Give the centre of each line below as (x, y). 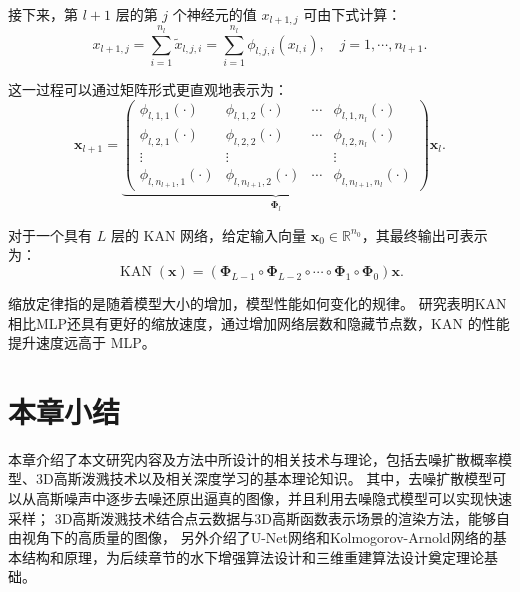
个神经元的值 (214, 14)
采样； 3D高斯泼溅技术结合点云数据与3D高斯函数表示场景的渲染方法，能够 (252, 517)
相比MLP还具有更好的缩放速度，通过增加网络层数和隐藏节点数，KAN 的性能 (259, 322)
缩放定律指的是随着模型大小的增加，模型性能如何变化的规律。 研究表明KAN (257, 302)
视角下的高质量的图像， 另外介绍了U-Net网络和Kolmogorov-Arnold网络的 (257, 537)
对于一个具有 (50, 234)
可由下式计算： (352, 14)
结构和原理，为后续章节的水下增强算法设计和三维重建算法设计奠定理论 (252, 556)
